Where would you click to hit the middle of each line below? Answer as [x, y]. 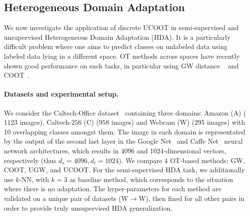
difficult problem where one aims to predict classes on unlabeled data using [116, 46]
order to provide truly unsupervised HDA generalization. [88, 208]
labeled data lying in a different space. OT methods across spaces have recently [122, 56]
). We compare [140, 160]
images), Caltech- [45, 122]
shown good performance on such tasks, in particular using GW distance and [121, 65]
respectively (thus [30, 160]
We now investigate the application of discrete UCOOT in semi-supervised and [121, 27]
